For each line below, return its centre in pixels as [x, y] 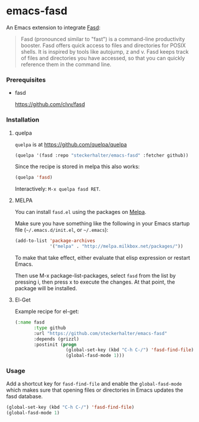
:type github [50, 328]
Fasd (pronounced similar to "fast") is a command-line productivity [103, 39]
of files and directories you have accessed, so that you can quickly [103, 58]
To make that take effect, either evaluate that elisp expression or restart [102, 258]
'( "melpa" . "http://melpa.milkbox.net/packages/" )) [116, 246]
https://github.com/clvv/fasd [50, 104]
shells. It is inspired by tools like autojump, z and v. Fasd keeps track [105, 51]
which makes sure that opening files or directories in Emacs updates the [95, 390]
